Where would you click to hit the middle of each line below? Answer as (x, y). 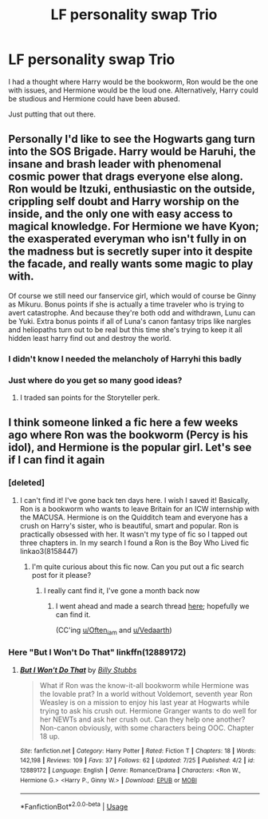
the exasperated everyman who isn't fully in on (128, 239)
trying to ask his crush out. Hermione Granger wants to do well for (148, 710)
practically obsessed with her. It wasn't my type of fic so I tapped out (133, 534)
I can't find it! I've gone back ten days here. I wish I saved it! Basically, (134, 500)
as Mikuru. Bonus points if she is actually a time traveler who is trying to (126, 304)
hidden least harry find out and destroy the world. (90, 338)
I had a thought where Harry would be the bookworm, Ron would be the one (133, 81)
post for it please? (61, 575)
